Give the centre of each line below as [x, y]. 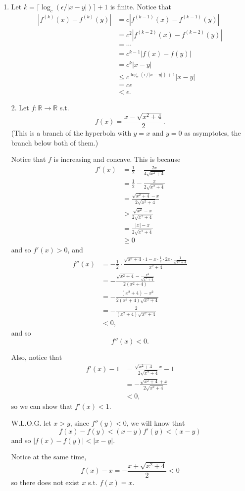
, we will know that [156, 422]
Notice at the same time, [49, 457]
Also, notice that [37, 357]
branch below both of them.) [55, 142]
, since [80, 422]
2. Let [20, 107]
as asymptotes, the [213, 133]
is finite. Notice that [141, 6]
